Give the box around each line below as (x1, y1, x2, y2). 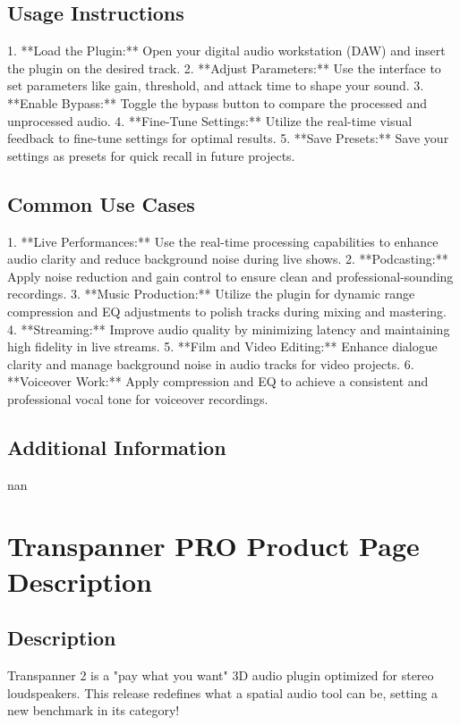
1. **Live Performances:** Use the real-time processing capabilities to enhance (7, 232, 439, 250)
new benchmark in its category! (7, 701, 180, 720)
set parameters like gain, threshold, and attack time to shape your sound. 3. (7, 76, 424, 95)
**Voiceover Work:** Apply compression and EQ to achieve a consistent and (7, 372, 429, 391)
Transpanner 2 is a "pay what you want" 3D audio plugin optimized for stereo (7, 666, 434, 685)
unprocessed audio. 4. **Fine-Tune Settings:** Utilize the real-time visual (7, 111, 413, 130)
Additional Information (7, 433, 226, 460)
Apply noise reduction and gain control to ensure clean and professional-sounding (7, 266, 454, 285)
